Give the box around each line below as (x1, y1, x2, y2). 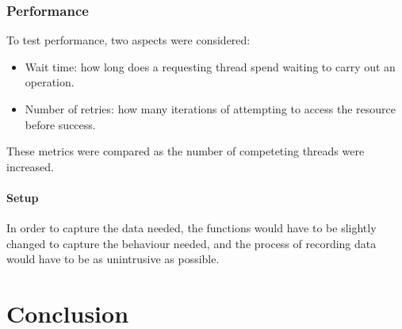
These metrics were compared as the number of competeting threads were (6, 143, 365, 159)
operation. (25, 74, 75, 90)
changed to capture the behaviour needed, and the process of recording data (6, 235, 377, 251)
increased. (6, 158, 55, 174)
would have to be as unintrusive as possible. (6, 251, 220, 267)
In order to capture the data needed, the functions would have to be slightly (6, 220, 377, 236)
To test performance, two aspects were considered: (6, 32, 251, 48)
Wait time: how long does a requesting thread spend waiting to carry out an (25, 58, 396, 75)
